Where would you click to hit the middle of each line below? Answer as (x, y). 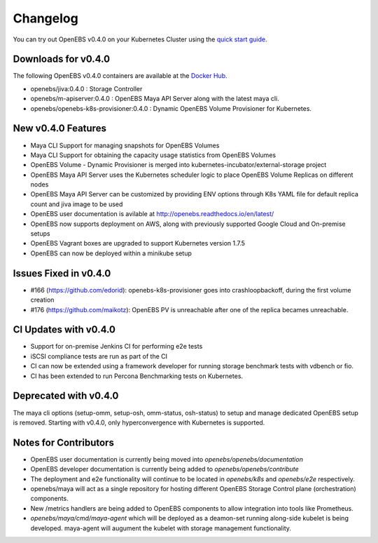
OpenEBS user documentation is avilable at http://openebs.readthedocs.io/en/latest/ (152, 214)
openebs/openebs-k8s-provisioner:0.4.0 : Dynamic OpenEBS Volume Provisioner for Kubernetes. (171, 108)
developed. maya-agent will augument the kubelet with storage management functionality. (161, 528)
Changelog (45, 18)
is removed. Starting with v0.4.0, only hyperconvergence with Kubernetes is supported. (139, 422)
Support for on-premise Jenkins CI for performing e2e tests (117, 347)
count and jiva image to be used (77, 204)
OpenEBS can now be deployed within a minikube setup (111, 253)
